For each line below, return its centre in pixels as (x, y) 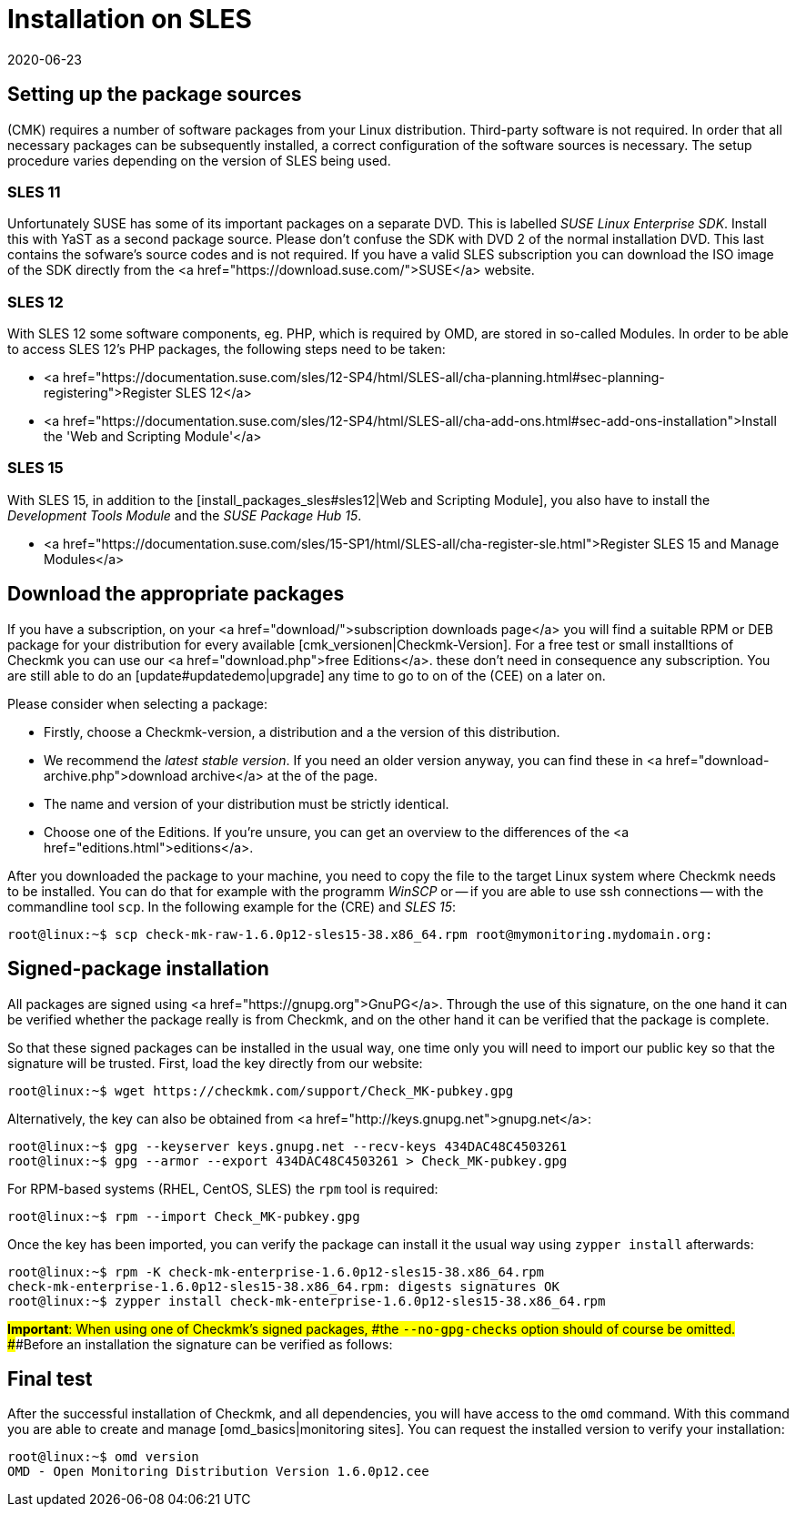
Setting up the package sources (155, 95)
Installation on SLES (130, 19)
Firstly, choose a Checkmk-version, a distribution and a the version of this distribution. (302, 732)
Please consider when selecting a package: (138, 703)
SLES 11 (34, 192)
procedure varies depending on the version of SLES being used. (199, 160)
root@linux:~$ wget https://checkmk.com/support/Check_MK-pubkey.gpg (261, 1090)
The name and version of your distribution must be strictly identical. (247, 803)
